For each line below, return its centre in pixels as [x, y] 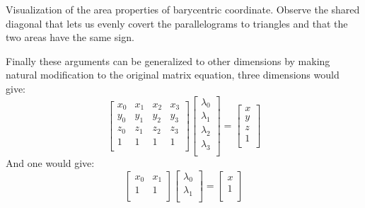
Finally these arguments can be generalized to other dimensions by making [168, 60]
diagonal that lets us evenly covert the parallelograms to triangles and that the [177, 23]
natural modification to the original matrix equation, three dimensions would [173, 75]
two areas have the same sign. [70, 37]
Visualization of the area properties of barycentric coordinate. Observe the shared [183, 9]
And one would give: [50, 162]
